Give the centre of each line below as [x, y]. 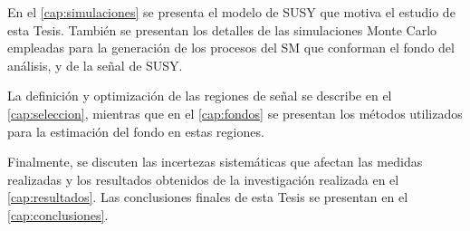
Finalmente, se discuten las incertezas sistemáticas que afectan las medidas [215, 162]
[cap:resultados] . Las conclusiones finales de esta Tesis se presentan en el [208, 197]
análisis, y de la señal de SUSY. [95, 65]
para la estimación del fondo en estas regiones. [136, 131]
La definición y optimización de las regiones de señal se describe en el [200, 96]
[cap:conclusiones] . [58, 214]
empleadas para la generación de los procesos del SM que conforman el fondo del [231, 48]
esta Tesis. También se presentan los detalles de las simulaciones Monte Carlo [222, 29]
